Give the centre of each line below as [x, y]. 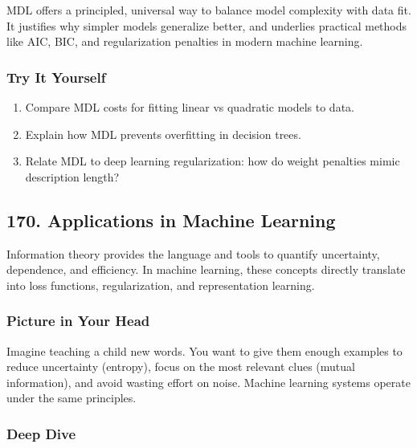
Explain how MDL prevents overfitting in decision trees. [163, 134]
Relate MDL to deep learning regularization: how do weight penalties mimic [213, 161]
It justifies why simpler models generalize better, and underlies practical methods [207, 25]
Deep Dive [41, 433]
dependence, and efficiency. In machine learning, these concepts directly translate [206, 269]
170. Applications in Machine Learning [171, 220]
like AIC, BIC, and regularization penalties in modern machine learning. [185, 41]
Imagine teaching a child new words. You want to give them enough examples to [204, 350]
